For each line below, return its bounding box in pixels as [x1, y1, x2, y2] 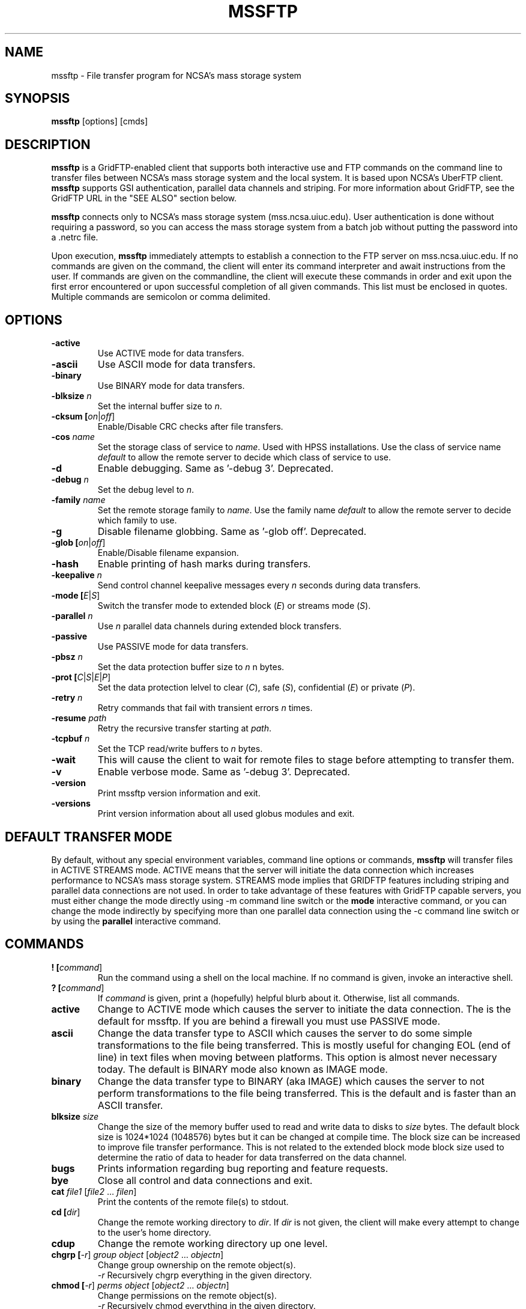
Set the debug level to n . [97, 484, 194, 495]
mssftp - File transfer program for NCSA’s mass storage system [51, 70, 301, 81]
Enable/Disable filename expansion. [97, 548, 239, 558]
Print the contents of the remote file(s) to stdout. [97, 1196, 289, 1207]
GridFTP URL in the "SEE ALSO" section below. [51, 193, 237, 204]
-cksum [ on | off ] [51, 411, 115, 422]
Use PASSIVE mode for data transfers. [97, 641, 249, 652]
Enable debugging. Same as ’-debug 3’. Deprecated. [97, 462, 334, 475]
